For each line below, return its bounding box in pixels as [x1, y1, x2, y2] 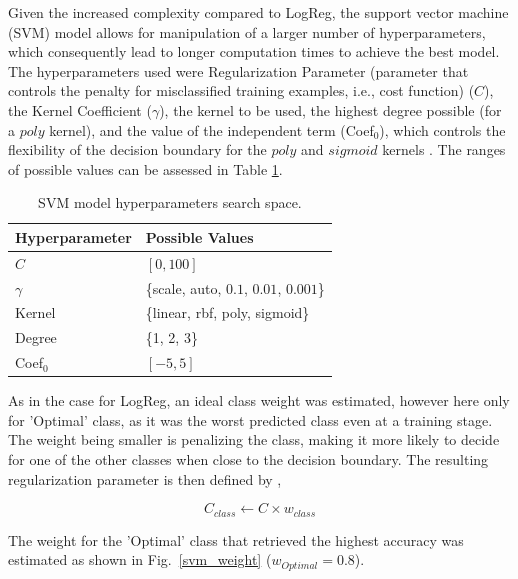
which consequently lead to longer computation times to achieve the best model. [8, 41, 500, 62]
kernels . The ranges [382, 139, 506, 160]
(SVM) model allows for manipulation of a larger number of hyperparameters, [8, 21, 486, 42]
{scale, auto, [145, 277, 222, 298]
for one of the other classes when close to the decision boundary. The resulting [8, 449, 489, 470]
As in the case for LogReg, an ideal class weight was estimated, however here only [8, 390, 510, 411]
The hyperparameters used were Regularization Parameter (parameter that [8, 60, 469, 81]
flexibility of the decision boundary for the [8, 139, 267, 160]
